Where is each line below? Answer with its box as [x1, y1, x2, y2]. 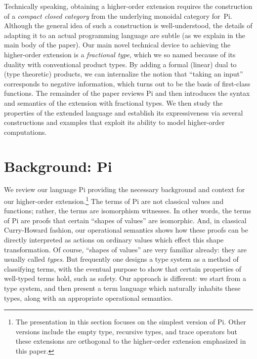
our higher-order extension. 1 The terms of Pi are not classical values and [4, 195, 224, 206]
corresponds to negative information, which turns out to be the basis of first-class [4, 78, 251, 88]
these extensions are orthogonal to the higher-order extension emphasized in [15, 336, 246, 346]
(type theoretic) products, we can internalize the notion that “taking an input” [4, 69, 243, 79]
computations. [4, 126, 47, 137]
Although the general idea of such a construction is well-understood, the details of [4, 20, 253, 31]
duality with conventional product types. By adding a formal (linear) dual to [4, 59, 237, 69]
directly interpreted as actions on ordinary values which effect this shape [4, 235, 224, 245]
